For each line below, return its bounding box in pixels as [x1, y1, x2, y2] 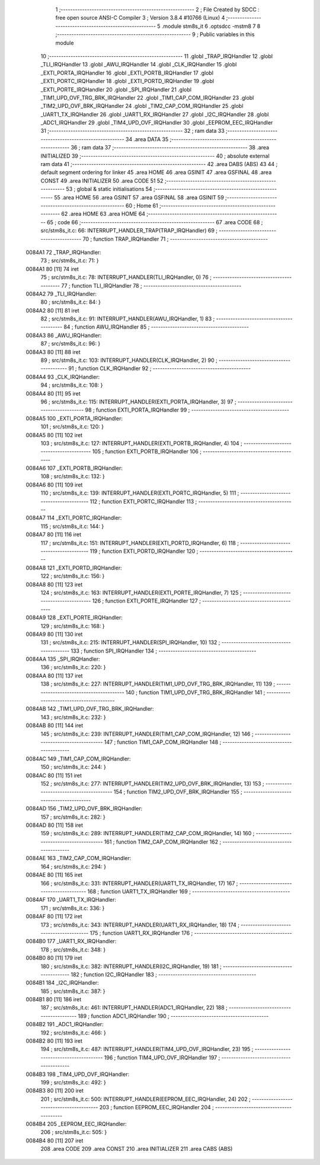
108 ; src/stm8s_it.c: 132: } [40, 473, 105, 480]
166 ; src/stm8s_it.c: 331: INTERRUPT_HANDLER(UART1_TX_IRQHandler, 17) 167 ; [40, 880, 238, 887]
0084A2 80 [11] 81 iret [25, 307, 79, 314]
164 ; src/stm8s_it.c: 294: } [40, 863, 107, 870]
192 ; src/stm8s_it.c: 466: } [40, 1029, 106, 1036]
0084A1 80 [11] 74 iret [25, 265, 79, 272]
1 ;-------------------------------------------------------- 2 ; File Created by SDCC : [55, 6, 260, 13]
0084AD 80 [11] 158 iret [25, 822, 83, 829]
